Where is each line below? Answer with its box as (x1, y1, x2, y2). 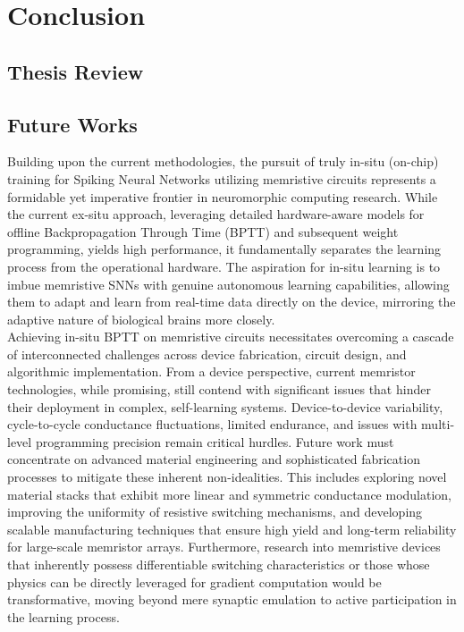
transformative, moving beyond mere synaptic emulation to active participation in (7, 590, 457, 609)
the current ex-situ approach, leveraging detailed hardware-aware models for (7, 205, 425, 223)
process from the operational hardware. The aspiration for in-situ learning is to (7, 257, 441, 275)
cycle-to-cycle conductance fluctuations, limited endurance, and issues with (7, 415, 418, 434)
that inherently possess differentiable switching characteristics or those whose (7, 555, 430, 574)
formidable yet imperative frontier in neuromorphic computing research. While (7, 187, 438, 206)
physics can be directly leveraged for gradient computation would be (7, 572, 382, 591)
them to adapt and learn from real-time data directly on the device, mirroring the (7, 292, 456, 311)
